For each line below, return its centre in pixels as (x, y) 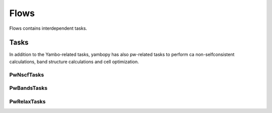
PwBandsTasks (28, 88)
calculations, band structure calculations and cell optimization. (74, 62)
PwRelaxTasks (27, 101)
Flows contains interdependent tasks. (48, 28)
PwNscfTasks (27, 75)
